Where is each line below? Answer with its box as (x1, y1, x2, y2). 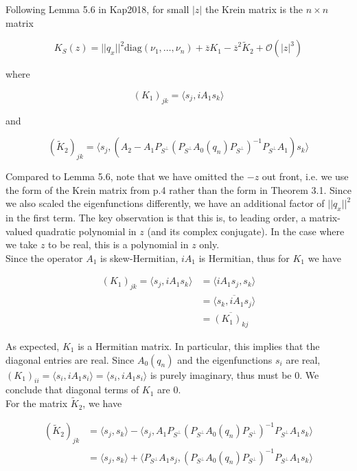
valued (5, 223, 33, 238)
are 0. (157, 382, 181, 397)
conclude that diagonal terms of (5, 382, 139, 397)
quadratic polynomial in (35, 223, 137, 238)
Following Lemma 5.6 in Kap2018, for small (5, 2, 189, 16)
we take (5, 237, 38, 252)
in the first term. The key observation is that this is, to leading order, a (5, 210, 306, 224)
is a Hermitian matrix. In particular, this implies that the (78, 338, 320, 353)
